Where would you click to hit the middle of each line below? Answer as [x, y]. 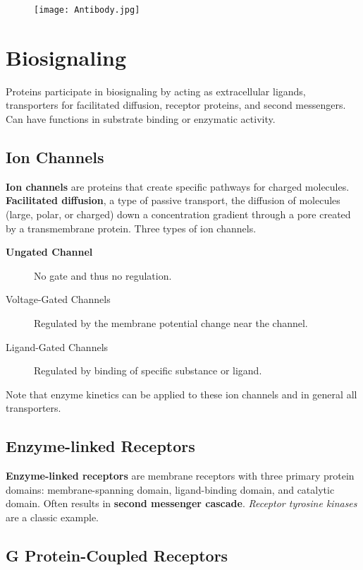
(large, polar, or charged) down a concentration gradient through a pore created [178, 214]
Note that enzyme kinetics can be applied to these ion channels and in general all [181, 394]
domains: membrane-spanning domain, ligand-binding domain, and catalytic [170, 489]
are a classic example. [52, 517]
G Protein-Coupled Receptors [117, 555]
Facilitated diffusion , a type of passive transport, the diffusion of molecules [173, 200]
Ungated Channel [49, 252]
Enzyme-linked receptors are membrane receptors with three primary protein [180, 476]
